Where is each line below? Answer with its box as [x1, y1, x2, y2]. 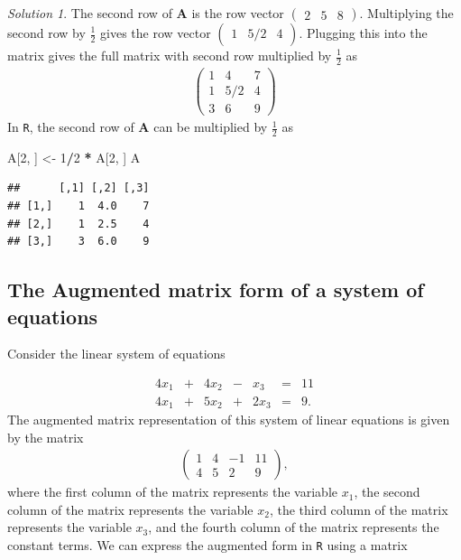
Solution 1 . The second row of [7, 4, 172, 22]
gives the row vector [100, 23, 211, 42]
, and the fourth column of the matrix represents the [148, 518, 439, 537]
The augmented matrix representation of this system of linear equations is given [7, 409, 450, 428]
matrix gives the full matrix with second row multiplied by [7, 46, 332, 64]
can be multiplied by [153, 117, 268, 136]
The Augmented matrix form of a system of [7, 275, 424, 303]
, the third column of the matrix [269, 499, 448, 518]
